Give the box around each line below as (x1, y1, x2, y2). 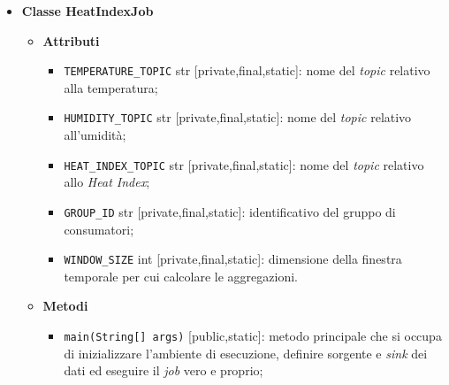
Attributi (42, 31, 100, 50)
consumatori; (64, 219, 134, 238)
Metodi (42, 296, 88, 315)
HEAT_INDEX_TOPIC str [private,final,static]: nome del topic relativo (64, 155, 424, 173)
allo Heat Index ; (64, 173, 150, 191)
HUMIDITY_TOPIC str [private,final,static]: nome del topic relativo (64, 108, 412, 127)
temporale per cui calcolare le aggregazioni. (64, 266, 298, 285)
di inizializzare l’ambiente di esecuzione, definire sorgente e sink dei (64, 343, 428, 362)
